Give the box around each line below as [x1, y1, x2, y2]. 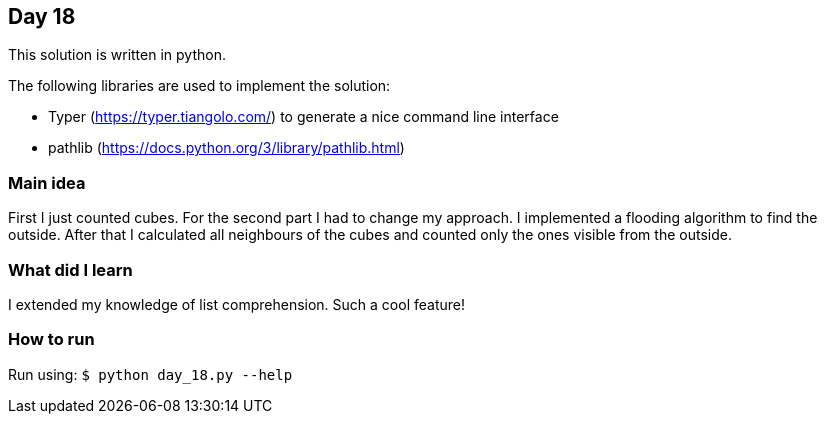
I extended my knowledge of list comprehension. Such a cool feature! [8, 295, 465, 313]
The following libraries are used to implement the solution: [8, 77, 391, 95]
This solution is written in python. [8, 46, 226, 64]
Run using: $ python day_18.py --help [8, 365, 293, 383]
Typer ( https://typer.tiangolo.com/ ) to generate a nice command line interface [48, 108, 559, 126]
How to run [8, 329, 95, 350]
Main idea [8, 172, 86, 193]
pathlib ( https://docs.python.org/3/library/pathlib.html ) [48, 139, 405, 157]
